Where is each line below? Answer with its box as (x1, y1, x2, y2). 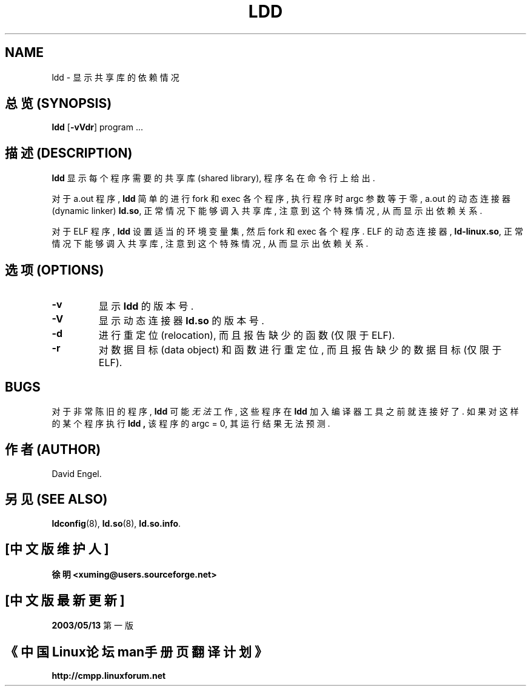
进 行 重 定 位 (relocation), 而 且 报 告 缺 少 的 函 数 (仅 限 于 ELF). (98, 329, 395, 342)
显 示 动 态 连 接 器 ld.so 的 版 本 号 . (98, 315, 264, 327)
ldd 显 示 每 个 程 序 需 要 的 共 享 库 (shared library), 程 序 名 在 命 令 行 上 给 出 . (52, 173, 375, 184)
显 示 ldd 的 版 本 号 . (98, 300, 194, 313)
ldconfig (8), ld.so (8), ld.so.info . (52, 518, 181, 529)
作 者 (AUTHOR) (5, 442, 101, 458)
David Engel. (52, 468, 102, 479)
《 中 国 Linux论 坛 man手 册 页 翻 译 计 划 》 (5, 644, 268, 659)
